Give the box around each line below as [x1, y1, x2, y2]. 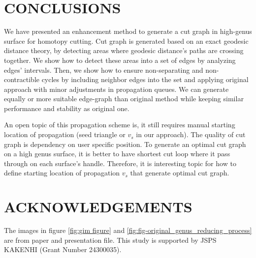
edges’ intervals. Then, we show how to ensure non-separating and [4, 64, 203, 75]
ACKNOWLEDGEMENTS [4, 197, 192, 217]
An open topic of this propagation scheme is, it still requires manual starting [4, 119, 235, 130]
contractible [4, 74, 39, 85]
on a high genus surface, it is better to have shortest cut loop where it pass [4, 148, 230, 159]
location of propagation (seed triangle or [4, 129, 126, 140]
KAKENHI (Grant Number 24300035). [4, 244, 122, 255]
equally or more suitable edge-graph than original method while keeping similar [4, 93, 244, 104]
